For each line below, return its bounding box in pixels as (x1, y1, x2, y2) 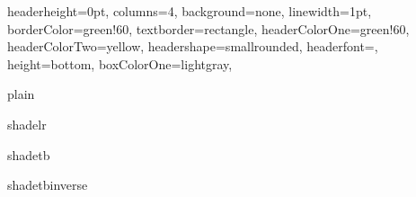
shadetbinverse (7, 175, 88, 194)
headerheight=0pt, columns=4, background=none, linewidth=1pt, (7, 2, 372, 20)
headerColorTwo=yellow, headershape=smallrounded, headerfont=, (7, 37, 378, 56)
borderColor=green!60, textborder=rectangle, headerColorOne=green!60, (7, 19, 410, 38)
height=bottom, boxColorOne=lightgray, (7, 54, 233, 73)
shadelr (7, 114, 47, 133)
